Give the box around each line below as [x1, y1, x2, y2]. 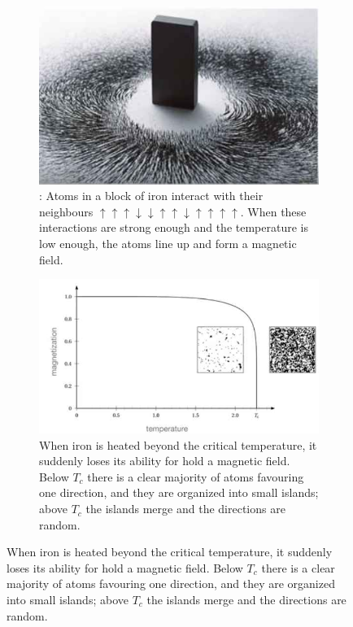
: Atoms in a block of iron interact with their [39, 187, 264, 204]
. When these [240, 202, 307, 220]
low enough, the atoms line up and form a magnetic [39, 235, 297, 252]
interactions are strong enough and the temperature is [39, 219, 308, 236]
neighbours [39, 202, 94, 220]
